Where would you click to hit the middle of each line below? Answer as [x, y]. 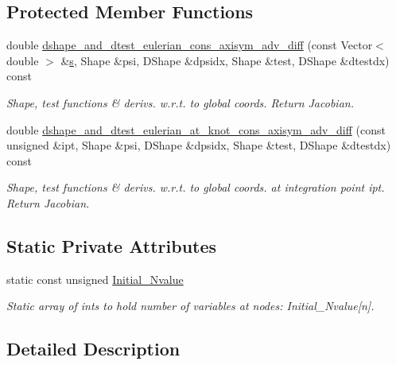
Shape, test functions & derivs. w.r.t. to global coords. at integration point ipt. [196, 187]
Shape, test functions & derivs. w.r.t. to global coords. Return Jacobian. [180, 102]
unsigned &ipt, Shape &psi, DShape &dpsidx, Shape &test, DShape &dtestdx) [199, 145]
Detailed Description [93, 349]
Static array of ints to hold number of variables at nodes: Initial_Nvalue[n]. [190, 306]
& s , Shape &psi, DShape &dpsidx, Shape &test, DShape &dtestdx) [225, 60]
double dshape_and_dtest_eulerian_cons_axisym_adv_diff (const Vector [190, 45]
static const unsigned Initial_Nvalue [95, 279]
